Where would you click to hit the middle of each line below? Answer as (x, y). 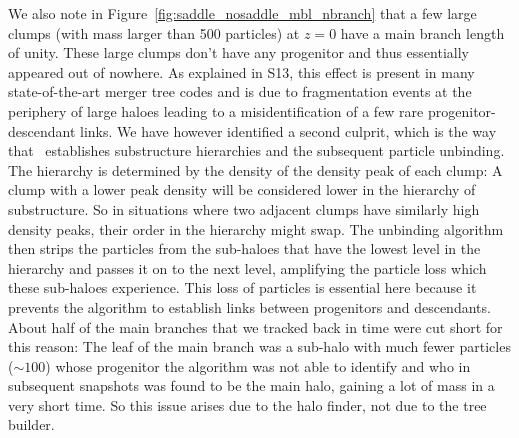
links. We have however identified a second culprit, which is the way (288, 130)
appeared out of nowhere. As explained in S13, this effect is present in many (241, 71)
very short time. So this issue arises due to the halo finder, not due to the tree (247, 404)
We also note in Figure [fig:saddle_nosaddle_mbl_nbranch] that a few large (242, 13)
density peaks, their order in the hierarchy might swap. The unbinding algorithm (256, 228)
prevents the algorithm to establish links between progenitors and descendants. (249, 306)
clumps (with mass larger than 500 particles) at (154, 32)
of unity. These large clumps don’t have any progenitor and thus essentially (238, 52)
